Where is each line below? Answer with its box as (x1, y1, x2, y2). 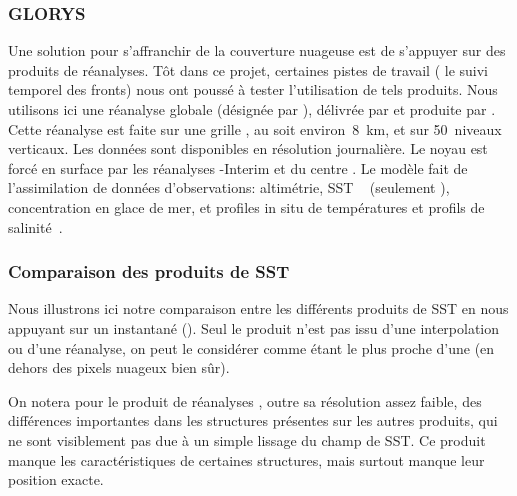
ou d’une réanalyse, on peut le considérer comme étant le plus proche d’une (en (8, 337, 495, 358)
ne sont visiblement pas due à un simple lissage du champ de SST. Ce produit (8, 429, 486, 450)
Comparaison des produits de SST (8, 259, 290, 284)
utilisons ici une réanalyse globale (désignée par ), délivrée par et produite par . (8, 99, 496, 119)
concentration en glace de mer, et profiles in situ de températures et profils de (8, 196, 485, 217)
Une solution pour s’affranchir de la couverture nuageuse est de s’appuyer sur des (8, 40, 506, 61)
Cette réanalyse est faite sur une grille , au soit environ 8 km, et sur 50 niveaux (8, 118, 502, 139)
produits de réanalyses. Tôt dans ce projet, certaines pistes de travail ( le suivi (8, 59, 488, 80)
